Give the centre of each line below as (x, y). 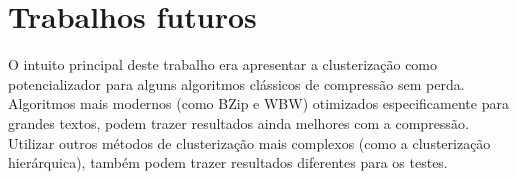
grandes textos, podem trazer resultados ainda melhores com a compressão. (238, 122)
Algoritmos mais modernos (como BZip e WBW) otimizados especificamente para (258, 103)
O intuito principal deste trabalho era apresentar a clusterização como (223, 64)
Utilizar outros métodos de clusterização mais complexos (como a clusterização (249, 142)
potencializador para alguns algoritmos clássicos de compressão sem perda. (236, 83)
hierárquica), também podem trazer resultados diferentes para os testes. (228, 162)
